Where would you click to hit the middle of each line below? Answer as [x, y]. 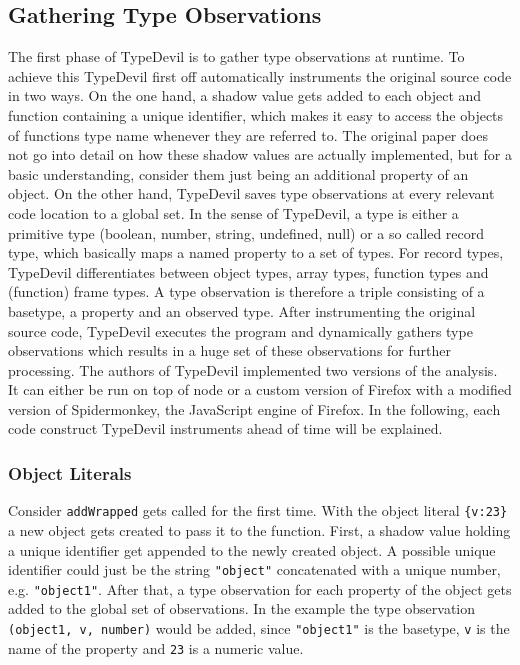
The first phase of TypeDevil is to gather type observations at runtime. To [236, 56]
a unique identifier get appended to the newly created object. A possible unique [252, 549]
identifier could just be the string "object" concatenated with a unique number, [254, 569]
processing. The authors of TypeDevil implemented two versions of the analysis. [253, 369]
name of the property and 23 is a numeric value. [156, 647]
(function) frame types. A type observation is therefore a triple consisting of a [246, 291]
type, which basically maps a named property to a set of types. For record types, [256, 252]
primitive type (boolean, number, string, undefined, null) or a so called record [246, 232]
